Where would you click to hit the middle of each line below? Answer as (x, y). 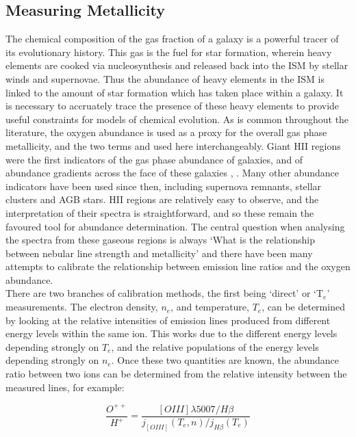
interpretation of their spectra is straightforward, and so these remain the (160, 212)
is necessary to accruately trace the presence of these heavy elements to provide (173, 106)
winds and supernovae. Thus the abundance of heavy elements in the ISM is (165, 78)
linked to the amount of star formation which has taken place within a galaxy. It (175, 92)
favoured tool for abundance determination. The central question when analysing (175, 226)
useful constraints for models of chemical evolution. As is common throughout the (177, 119)
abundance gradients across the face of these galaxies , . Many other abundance (173, 173)
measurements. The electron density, (82, 307)
